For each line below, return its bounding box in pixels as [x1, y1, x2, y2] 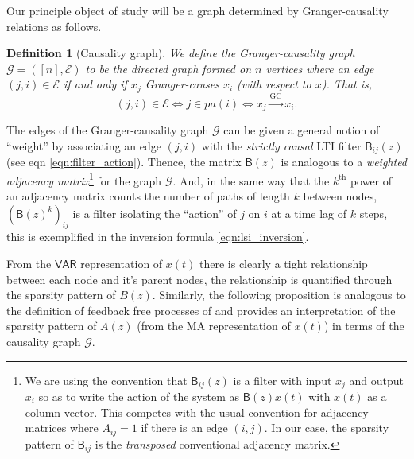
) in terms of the [323, 317, 404, 334]
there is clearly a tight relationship [199, 255, 368, 271]
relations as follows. [6, 18, 102, 34]
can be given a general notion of [223, 122, 380, 138]
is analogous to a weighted [281, 154, 408, 170]
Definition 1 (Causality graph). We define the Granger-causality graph [6, 45, 355, 61]
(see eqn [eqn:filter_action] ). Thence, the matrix [6, 154, 242, 170]
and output [349, 371, 404, 388]
